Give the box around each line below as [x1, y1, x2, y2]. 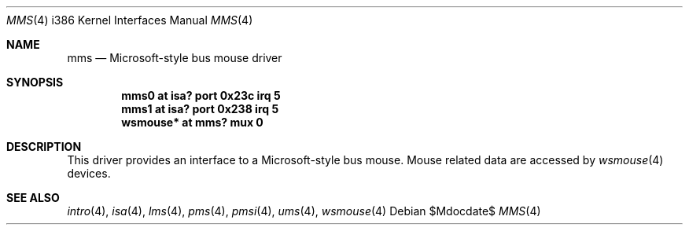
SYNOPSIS [6, 75, 64, 89]
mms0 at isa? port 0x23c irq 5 [121, 89, 281, 102]
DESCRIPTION [6, 140, 82, 153]
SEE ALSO [6, 191, 60, 204]
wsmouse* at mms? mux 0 [121, 115, 263, 129]
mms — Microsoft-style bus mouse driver [67, 51, 282, 64]
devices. [67, 167, 111, 180]
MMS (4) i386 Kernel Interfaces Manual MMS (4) [6, 13, 253, 27]
